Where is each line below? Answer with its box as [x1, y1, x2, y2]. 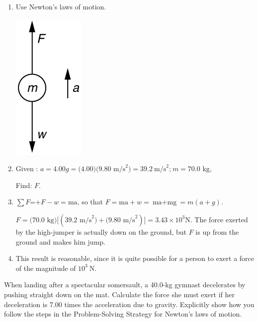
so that [82, 196, 103, 207]
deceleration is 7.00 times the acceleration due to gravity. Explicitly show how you [4, 299, 255, 309]
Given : [15, 163, 38, 174]
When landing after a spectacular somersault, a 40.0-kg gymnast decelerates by [4, 279, 246, 290]
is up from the [195, 226, 239, 237]
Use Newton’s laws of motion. [15, 1, 106, 11]
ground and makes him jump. [15, 236, 105, 247]
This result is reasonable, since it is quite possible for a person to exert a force [15, 253, 255, 263]
